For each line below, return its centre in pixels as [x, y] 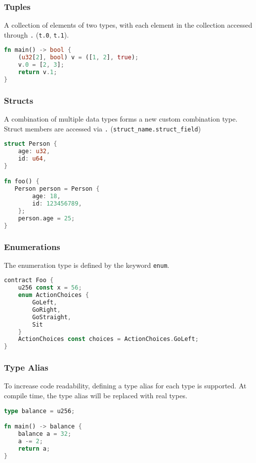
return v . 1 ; [38, 72]
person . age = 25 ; [46, 218]
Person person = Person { [57, 189]
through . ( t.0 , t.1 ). [37, 34]
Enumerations [32, 246]
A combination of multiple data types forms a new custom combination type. [121, 119]
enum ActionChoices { [53, 295]
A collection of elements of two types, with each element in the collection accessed [128, 25]
